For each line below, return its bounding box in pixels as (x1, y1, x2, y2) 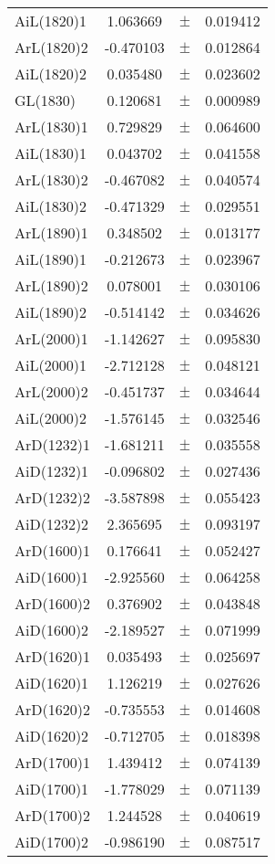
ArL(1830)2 (15, 169, 88, 190)
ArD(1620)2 (15, 699, 90, 720)
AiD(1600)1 (15, 566, 89, 587)
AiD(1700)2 (15, 831, 89, 852)
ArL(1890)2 (15, 275, 88, 296)
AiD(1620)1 (15, 672, 89, 693)
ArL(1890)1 (15, 222, 88, 243)
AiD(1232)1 (15, 460, 89, 481)
